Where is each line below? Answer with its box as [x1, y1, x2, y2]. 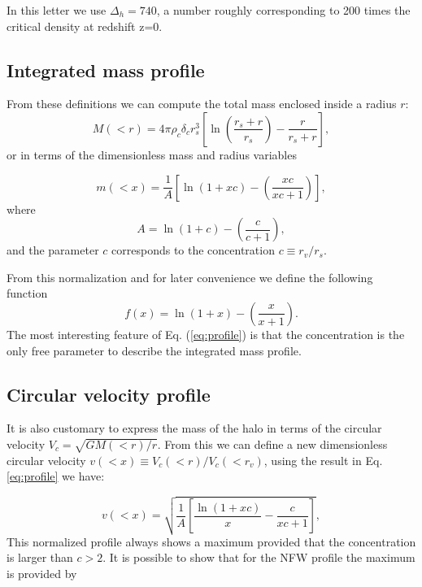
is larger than [7, 549, 73, 566]
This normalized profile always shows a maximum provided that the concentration [7, 533, 416, 550]
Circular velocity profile [7, 381, 211, 407]
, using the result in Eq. [263, 451, 383, 468]
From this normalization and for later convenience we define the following [7, 268, 373, 285]
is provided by [7, 564, 77, 581]
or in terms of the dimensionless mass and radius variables [7, 146, 297, 163]
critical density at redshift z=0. [7, 17, 163, 34]
